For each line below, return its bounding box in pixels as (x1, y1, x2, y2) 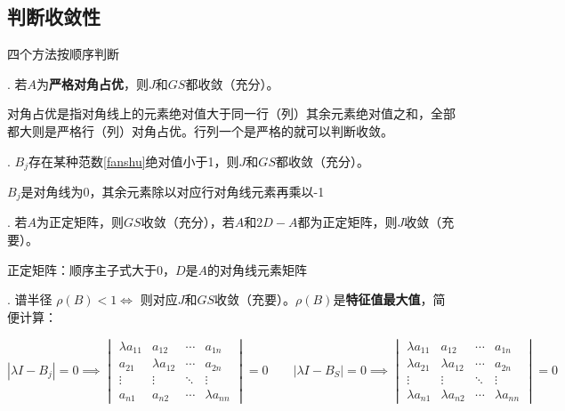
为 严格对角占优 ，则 (36, 74, 149, 93)
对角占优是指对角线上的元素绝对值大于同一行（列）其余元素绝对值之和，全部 (7, 104, 456, 123)
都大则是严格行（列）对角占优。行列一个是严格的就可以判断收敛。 (7, 121, 393, 140)
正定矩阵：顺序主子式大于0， (7, 260, 175, 278)
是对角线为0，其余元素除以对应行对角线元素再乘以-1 (20, 182, 325, 201)
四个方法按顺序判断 (7, 44, 119, 63)
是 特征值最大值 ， (333, 290, 433, 309)
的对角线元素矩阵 (207, 260, 308, 278)
